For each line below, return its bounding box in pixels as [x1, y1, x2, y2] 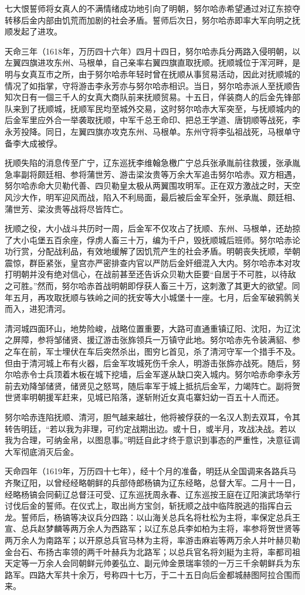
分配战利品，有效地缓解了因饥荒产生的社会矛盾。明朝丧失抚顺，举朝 [37, 245, 300, 257]
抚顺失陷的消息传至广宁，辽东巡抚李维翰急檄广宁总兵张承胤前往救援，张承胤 [5, 157, 300, 169]
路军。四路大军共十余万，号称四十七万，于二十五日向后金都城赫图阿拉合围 [5, 568, 292, 580]
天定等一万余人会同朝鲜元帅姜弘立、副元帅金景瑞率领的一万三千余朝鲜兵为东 [5, 557, 300, 569]
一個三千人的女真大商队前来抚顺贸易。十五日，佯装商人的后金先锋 [37, 91, 292, 103]
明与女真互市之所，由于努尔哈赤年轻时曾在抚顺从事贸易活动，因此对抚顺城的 [5, 67, 300, 80]
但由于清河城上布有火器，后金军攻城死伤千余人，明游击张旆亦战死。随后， [5, 356, 292, 369]
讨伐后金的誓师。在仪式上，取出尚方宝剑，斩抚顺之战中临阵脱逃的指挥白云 [5, 499, 292, 512]
